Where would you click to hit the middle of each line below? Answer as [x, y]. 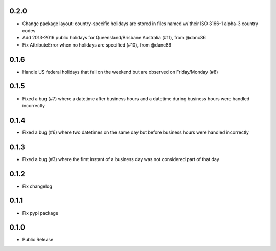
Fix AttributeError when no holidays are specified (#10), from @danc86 [97, 45]
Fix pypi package [40, 213]
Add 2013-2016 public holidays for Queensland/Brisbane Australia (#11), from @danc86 [114, 38]
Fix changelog [37, 186]
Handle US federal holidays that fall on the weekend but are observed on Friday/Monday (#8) [120, 72]
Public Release [38, 240]
